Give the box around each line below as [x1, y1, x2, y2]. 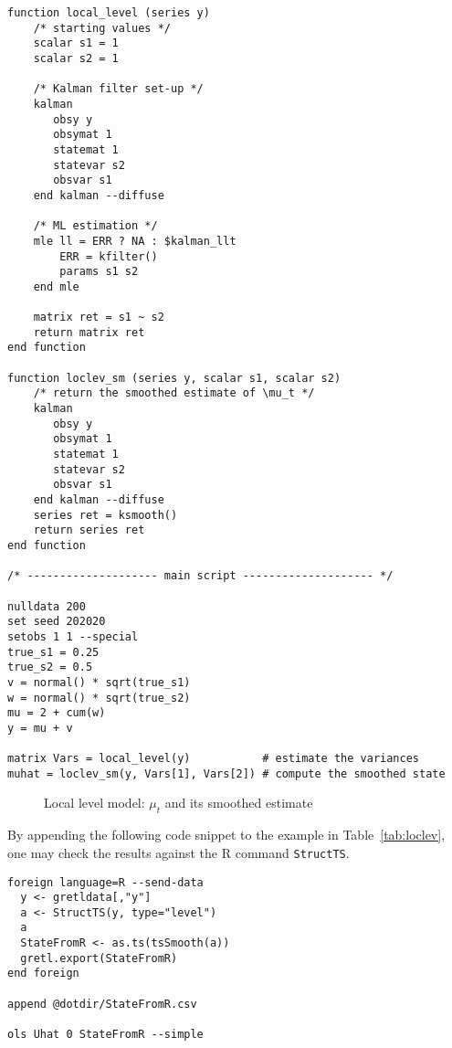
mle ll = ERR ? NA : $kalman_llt [33, 234, 237, 248]
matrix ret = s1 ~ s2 [33, 311, 164, 324]
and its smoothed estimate [164, 793, 313, 812]
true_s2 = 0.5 [7, 661, 93, 674]
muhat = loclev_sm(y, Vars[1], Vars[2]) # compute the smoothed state [7, 767, 446, 780]
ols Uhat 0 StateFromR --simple [7, 1028, 204, 1042]
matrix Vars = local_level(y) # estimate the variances [7, 752, 420, 766]
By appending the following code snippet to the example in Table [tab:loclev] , [7, 825, 446, 844]
